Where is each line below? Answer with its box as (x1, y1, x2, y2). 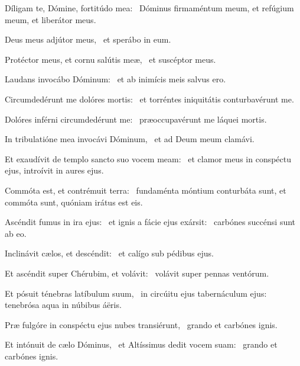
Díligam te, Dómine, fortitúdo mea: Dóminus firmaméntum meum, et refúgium (5, 2, 294, 14)
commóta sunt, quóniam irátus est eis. (5, 195, 143, 208)
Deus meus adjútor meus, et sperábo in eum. (5, 33, 171, 46)
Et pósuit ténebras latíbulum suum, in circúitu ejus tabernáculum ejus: (5, 287, 267, 299)
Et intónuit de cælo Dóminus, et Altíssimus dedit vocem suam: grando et (5, 338, 278, 351)
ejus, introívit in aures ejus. (5, 164, 104, 176)
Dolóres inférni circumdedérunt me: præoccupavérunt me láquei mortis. (5, 113, 267, 125)
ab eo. (5, 227, 27, 239)
